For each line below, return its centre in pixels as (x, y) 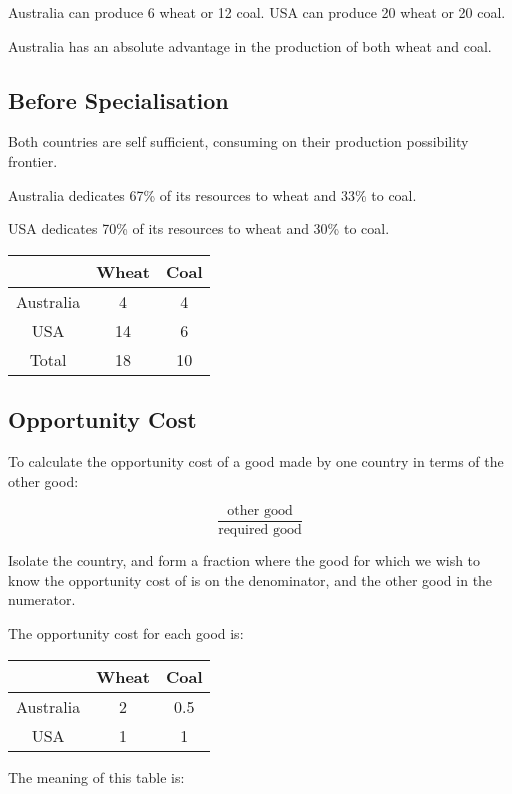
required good (260, 530)
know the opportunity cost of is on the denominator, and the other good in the (250, 579)
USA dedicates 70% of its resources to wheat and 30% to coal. (199, 228)
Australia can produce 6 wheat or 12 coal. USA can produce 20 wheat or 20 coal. (257, 12)
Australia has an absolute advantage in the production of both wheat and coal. (250, 45)
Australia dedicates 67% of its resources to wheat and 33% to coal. (212, 194)
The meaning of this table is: (96, 776)
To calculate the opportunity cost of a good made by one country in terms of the (256, 460)
